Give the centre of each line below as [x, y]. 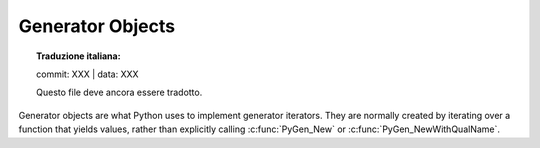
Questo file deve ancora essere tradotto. [119, 92]
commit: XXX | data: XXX [87, 74]
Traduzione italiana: [78, 56]
